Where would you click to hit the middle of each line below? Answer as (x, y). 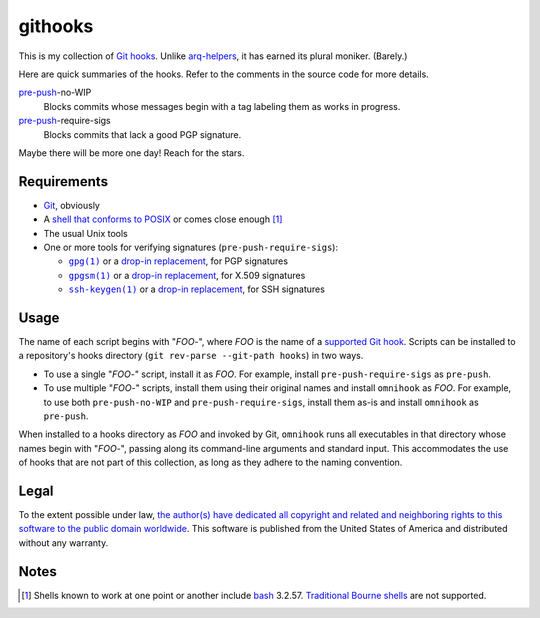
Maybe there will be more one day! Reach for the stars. (131, 152)
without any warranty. (63, 542)
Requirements (63, 181)
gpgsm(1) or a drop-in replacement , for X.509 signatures (187, 275)
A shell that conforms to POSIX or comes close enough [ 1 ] (163, 219)
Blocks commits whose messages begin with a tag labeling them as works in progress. (222, 106)
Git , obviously (71, 205)
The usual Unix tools (86, 233)
